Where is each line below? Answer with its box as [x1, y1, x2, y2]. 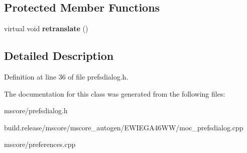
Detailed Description [4, 48, 114, 63]
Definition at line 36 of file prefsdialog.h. [4, 71, 129, 82]
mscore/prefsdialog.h [4, 105, 68, 116]
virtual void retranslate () [4, 23, 88, 34]
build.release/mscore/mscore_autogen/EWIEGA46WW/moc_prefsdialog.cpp [4, 122, 243, 132]
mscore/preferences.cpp [4, 139, 76, 149]
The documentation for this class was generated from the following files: [4, 88, 225, 99]
